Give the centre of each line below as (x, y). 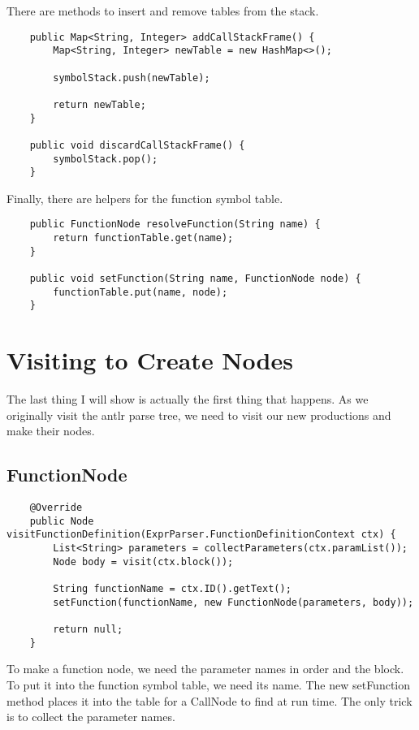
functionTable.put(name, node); (140, 292)
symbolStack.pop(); (106, 159)
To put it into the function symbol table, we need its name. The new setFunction (209, 684)
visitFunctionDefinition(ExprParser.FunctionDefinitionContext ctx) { (201, 535)
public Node (62, 521)
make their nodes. (51, 431)
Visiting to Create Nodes (150, 360)
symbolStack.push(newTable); (132, 78)
